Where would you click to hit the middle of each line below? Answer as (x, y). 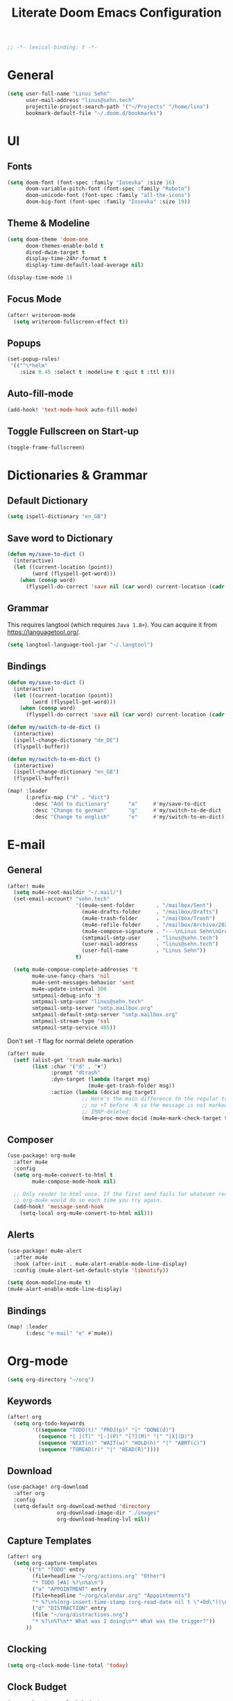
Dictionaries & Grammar (77, 475)
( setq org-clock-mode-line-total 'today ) (68, 1665)
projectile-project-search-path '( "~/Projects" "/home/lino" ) (117, 106)
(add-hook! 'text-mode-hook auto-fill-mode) (72, 410)
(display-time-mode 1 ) (40, 278)
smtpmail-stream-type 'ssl (71, 1021)
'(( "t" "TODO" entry (55, 1570)
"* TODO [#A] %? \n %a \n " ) (68, 1582)
